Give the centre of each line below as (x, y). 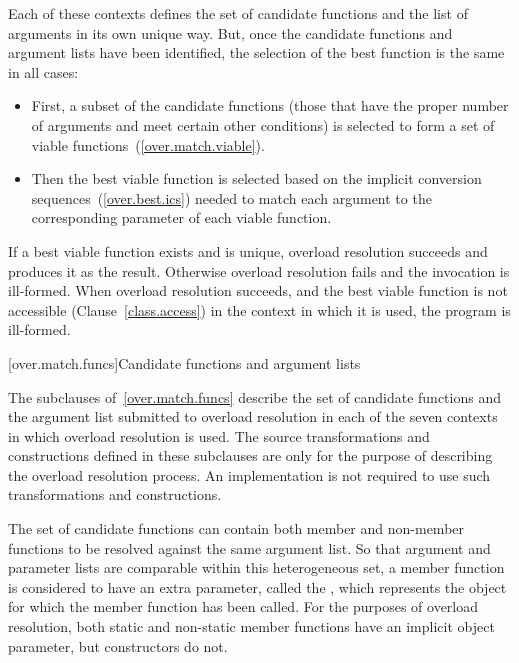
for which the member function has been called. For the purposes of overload (243, 606)
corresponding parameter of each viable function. (181, 217)
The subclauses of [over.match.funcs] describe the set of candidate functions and (254, 396)
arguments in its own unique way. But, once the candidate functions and (230, 32)
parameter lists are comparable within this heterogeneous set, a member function (256, 567)
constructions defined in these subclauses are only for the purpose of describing (250, 455)
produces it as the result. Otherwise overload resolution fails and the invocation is (259, 270)
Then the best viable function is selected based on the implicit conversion (256, 178)
